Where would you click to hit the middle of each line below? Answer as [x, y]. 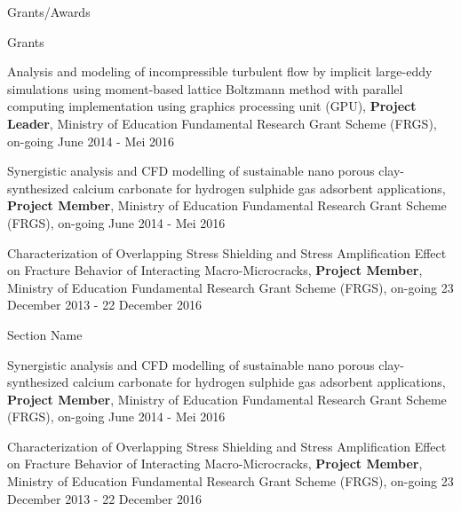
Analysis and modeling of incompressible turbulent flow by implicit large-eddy [220, 71]
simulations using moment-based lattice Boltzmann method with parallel [205, 88]
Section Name [45, 334]
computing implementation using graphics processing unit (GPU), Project [212, 106]
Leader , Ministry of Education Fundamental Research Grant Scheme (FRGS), [222, 123]
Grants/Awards [49, 12]
